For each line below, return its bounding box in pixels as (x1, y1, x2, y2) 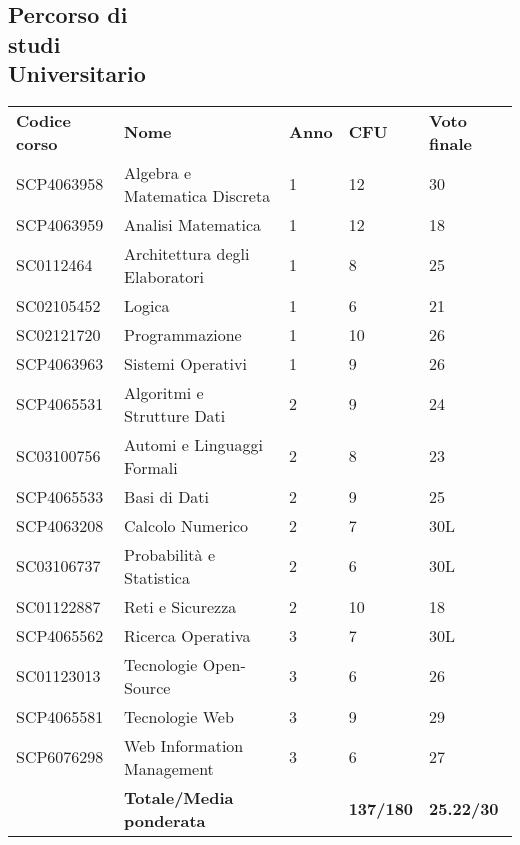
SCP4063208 (16, 513, 104, 537)
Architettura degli (124, 241, 250, 265)
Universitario (8, 58, 146, 89)
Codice (16, 108, 71, 132)
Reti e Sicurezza (124, 594, 237, 618)
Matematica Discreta (124, 183, 271, 207)
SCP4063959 (16, 212, 104, 236)
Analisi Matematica (124, 212, 262, 236)
